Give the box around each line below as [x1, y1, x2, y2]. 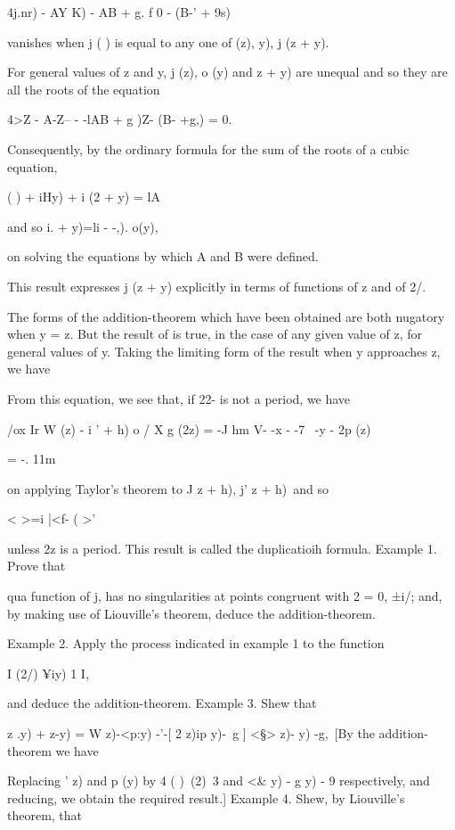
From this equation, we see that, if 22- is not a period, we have [7, 389, 351, 407]
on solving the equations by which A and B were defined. [7, 247, 319, 266]
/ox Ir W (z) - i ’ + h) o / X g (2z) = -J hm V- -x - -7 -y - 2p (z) [7, 419, 371, 438]
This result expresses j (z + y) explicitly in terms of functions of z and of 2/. [7, 276, 427, 295]
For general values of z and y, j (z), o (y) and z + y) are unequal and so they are [7, 62, 448, 81]
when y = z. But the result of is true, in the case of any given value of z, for [7, 325, 423, 343]
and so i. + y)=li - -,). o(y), [7, 217, 158, 235]
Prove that [7, 556, 66, 575]
